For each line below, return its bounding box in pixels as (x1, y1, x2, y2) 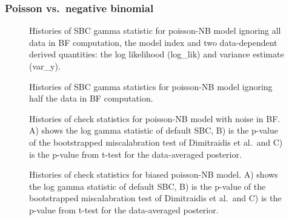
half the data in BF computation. (29, 92, 153, 105)
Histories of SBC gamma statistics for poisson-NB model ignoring (29, 80, 273, 92)
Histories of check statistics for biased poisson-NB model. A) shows (29, 168, 278, 181)
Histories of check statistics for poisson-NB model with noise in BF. (29, 112, 281, 125)
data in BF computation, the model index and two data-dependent (29, 36, 277, 48)
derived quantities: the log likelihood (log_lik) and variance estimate (29, 48, 284, 60)
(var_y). (29, 60, 61, 72)
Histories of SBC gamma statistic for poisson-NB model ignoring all (29, 24, 281, 37)
